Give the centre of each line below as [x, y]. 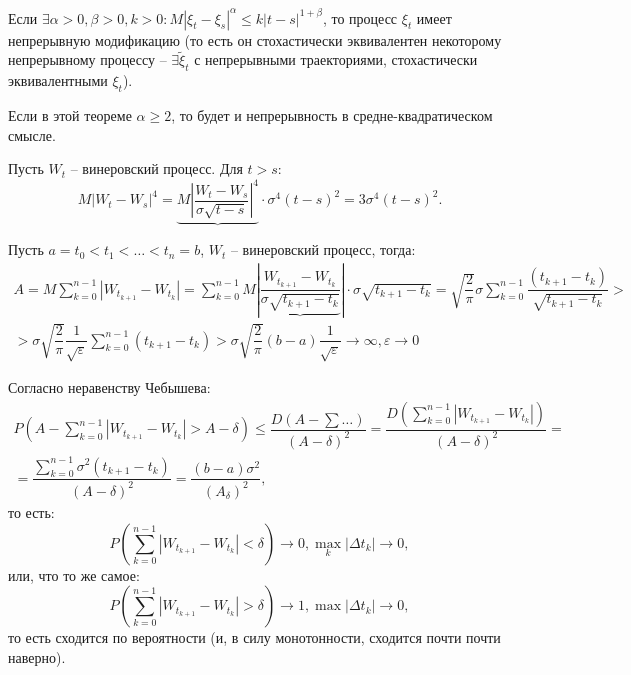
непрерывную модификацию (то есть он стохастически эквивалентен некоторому [255, 39]
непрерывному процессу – [87, 59]
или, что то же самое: [74, 574]
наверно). [37, 656]
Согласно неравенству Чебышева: [109, 387]
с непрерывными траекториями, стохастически [336, 59]
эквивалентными [58, 80]
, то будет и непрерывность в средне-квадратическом [332, 114]
